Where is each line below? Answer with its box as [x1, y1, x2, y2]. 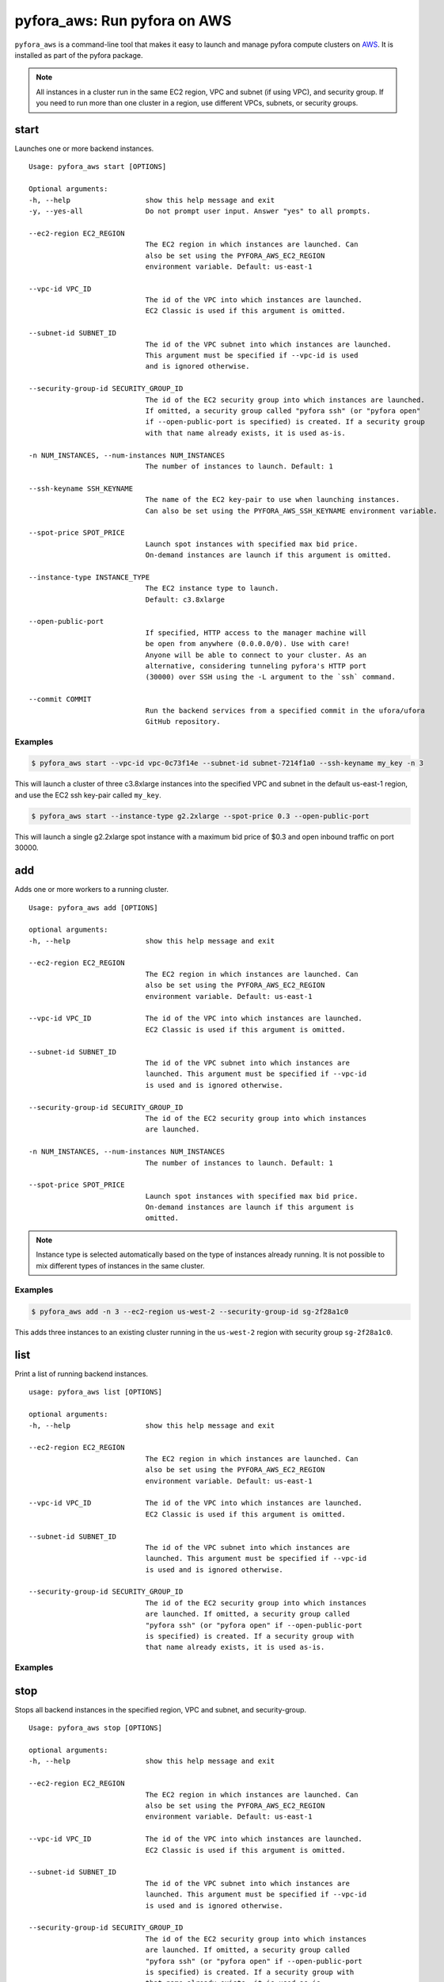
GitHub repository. [145, 717, 221, 725]
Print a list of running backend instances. [14, 1369, 149, 1379]
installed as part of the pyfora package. [14, 50, 143, 59]
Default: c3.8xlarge [145, 595, 226, 604]
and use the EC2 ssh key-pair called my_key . [14, 790, 161, 800]
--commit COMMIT [28, 694, 92, 704]
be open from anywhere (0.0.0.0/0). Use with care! [145, 639, 351, 649]
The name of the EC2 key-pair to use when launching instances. [145, 495, 400, 504]
